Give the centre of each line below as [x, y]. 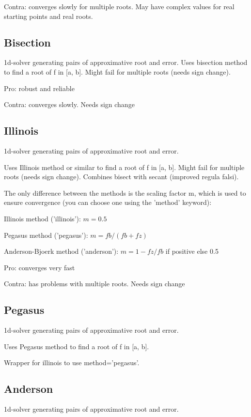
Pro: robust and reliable [39, 88]
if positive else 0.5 [192, 251]
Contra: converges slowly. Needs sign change [69, 104]
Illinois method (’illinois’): [42, 218]
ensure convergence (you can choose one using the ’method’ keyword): [108, 202]
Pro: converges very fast [39, 267]
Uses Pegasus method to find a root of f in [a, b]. [77, 346]
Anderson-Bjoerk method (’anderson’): [61, 251]
